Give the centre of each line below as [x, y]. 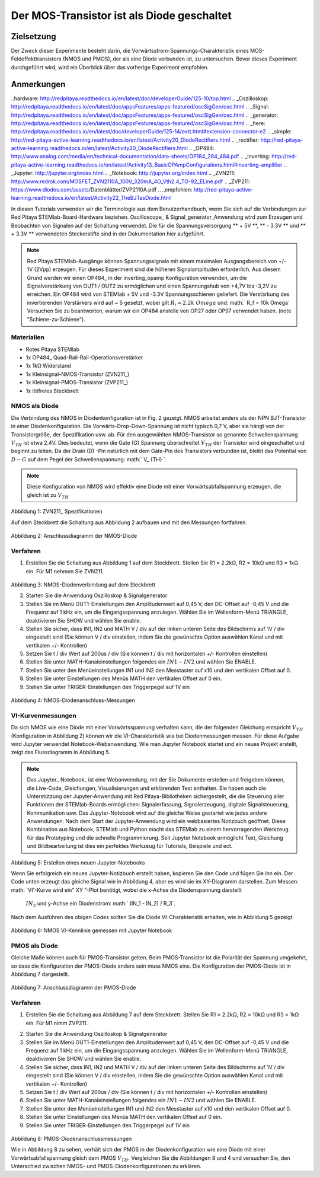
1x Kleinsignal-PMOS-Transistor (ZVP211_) [77, 382]
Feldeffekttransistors [36, 59]
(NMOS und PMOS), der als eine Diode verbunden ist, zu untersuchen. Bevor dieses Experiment [180, 59]
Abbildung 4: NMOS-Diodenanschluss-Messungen [73, 700]
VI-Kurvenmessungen [44, 716]
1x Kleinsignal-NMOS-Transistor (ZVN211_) [78, 374]
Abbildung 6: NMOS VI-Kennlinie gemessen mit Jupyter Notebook [92, 930]
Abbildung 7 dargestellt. [40, 974]
